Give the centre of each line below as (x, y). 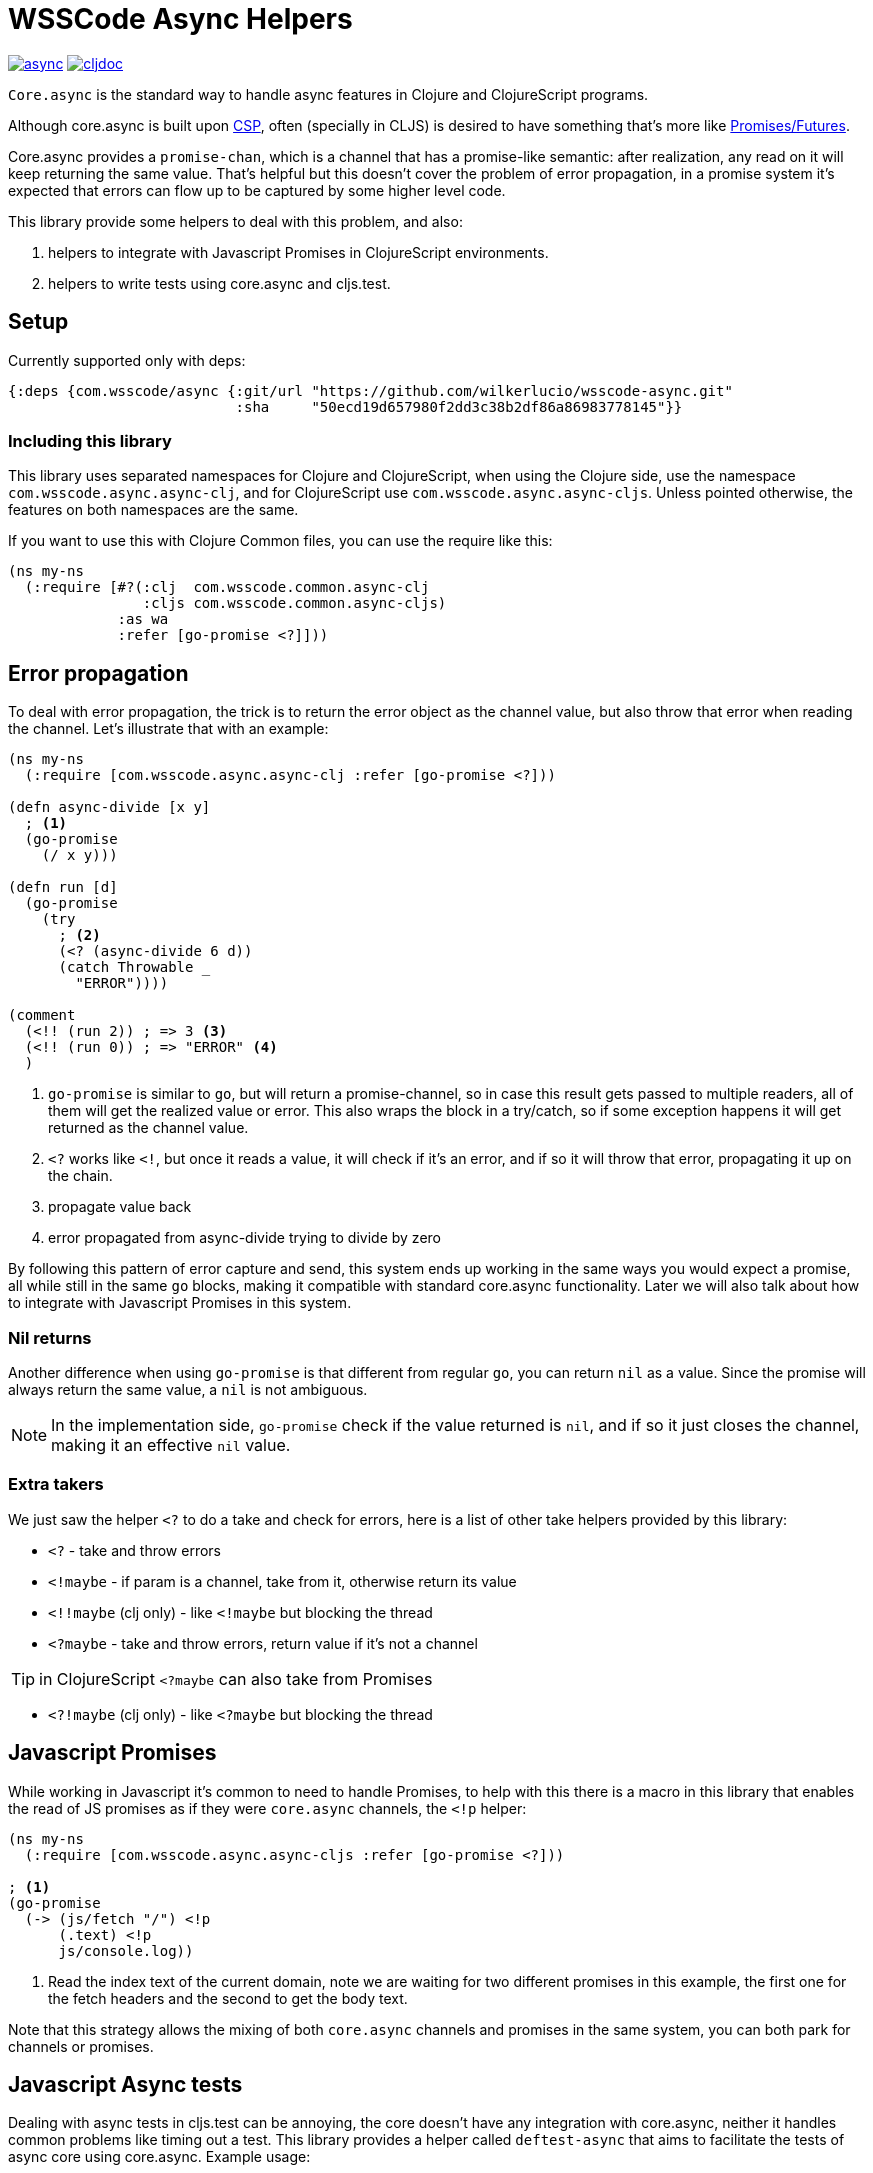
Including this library (90, 440)
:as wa (143, 619)
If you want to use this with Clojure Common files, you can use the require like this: (280, 541)
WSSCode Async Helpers (180, 19)
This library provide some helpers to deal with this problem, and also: (235, 221)
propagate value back (120, 1207)
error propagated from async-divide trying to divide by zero (244, 1238)
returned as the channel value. (148, 1128)
